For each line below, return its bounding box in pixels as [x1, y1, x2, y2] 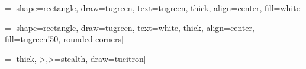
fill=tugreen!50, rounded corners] [5, 33, 124, 45]
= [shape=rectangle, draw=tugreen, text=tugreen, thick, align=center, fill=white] [5, 2, 302, 13]
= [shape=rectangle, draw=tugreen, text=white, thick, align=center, [5, 21, 255, 33]
